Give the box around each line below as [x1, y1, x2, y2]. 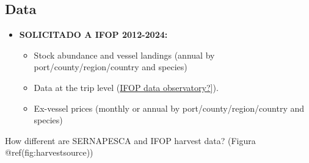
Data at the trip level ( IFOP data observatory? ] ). [34, 81, 219, 93]
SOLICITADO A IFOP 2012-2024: [19, 28, 168, 41]
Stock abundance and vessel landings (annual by [34, 48, 215, 61]
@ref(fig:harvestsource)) [5, 146, 93, 159]
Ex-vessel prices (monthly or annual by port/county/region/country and [34, 101, 305, 114]
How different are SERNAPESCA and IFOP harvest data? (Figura [5, 134, 256, 147]
